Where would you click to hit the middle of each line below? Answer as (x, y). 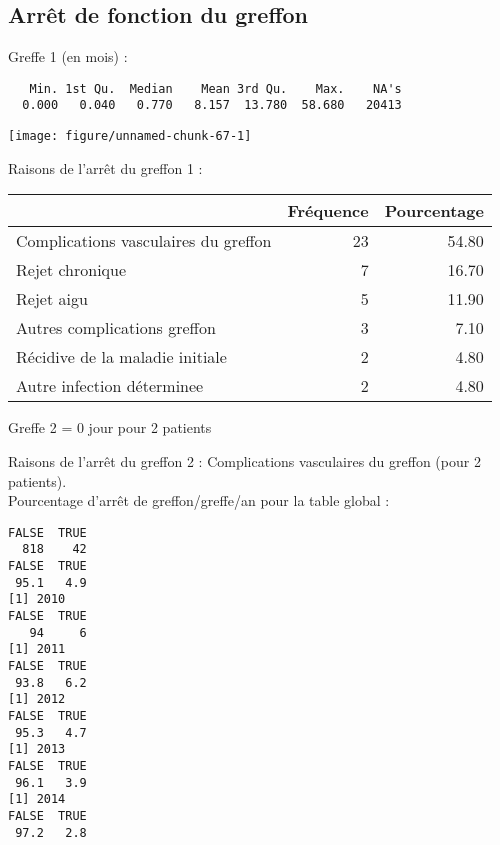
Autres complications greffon (116, 328)
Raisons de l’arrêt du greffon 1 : (105, 167)
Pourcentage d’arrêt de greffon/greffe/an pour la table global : (199, 500)
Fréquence (328, 211)
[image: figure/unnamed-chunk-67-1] (130, 136)
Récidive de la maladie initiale (121, 357)
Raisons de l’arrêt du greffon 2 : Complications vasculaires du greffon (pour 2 (244, 460)
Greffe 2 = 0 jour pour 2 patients (110, 427)
